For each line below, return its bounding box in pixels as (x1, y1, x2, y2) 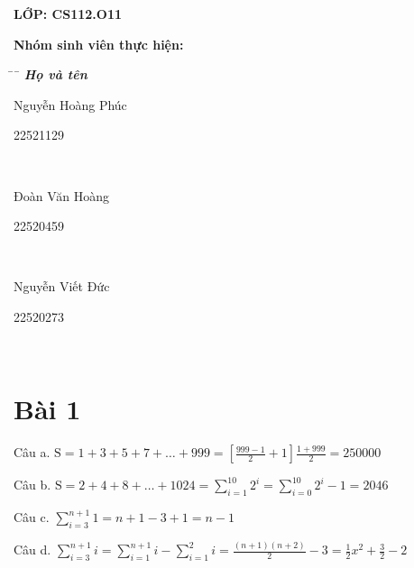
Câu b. (14, 475, 51, 494)
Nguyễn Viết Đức (14, 277, 110, 296)
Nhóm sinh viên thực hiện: (14, 34, 184, 53)
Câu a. (14, 443, 51, 462)
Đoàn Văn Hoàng (14, 186, 109, 205)
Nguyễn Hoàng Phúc (14, 95, 127, 114)
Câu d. (14, 540, 51, 559)
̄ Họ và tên (14, 65, 87, 84)
